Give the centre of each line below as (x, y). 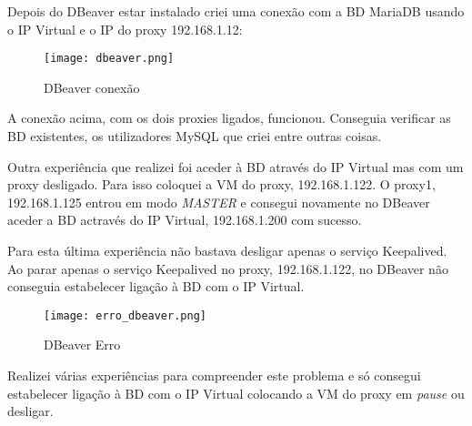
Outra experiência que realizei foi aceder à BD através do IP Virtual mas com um (236, 166)
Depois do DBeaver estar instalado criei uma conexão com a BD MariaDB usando (236, 11)
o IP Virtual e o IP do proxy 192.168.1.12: (125, 29)
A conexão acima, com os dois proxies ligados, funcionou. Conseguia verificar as (229, 118)
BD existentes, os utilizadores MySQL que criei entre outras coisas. (195, 136)
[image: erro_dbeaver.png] (125, 315)
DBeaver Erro (82, 345)
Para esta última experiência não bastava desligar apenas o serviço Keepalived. (227, 250)
